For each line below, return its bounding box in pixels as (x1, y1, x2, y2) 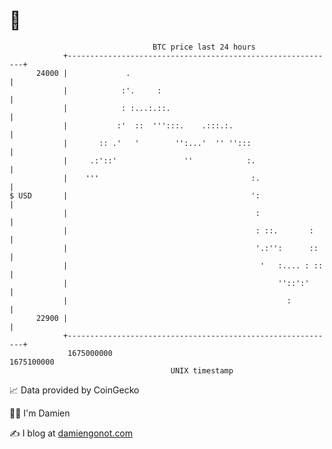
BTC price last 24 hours (152, 42, 256, 52)
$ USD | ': (9, 190, 261, 201)
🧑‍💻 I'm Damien (9, 407, 71, 419)
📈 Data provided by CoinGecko (9, 384, 140, 396)
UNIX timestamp (170, 365, 234, 376)
